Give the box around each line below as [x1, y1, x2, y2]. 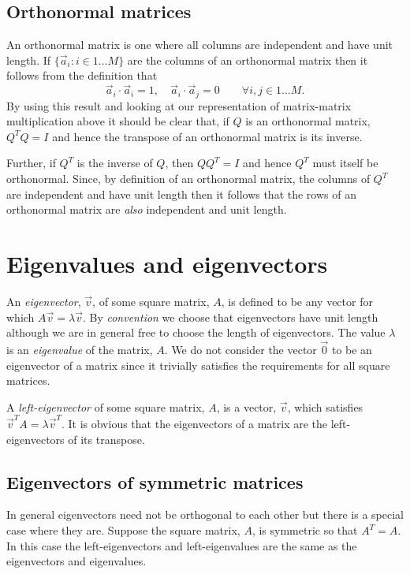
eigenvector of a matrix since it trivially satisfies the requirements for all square [6, 356, 390, 373]
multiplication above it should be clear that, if [6, 113, 229, 129]
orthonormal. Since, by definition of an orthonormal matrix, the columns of [6, 170, 371, 187]
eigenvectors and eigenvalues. [6, 553, 147, 569]
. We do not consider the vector [164, 341, 317, 357]
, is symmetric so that [252, 522, 358, 539]
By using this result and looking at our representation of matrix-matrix [6, 97, 352, 114]
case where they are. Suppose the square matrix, [6, 522, 240, 539]
